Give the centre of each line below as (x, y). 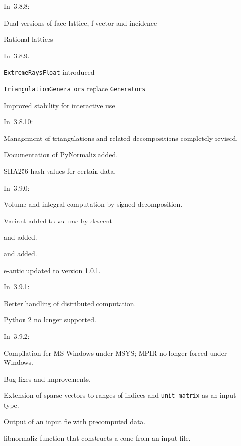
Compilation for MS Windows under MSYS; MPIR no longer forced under (116, 352)
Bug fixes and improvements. (47, 378)
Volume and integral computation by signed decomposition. (93, 204)
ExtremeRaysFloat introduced (49, 72)
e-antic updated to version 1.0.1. (52, 270)
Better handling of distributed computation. (70, 303)
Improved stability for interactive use (60, 105)
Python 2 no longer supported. (50, 320)
